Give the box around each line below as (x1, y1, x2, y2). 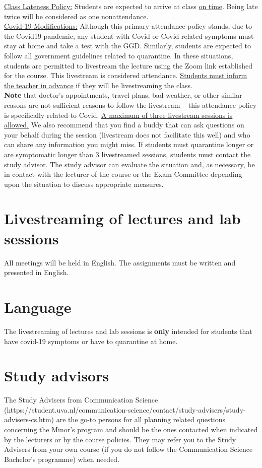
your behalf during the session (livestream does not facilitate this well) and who (4, 129, 250, 140)
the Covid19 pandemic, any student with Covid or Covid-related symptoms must (4, 30, 254, 41)
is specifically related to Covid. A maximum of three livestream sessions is (4, 109, 233, 120)
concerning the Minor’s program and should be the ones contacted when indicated (4, 424, 258, 434)
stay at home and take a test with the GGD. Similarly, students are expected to (4, 40, 251, 51)
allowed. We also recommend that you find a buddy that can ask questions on (4, 119, 244, 130)
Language (4, 296, 72, 317)
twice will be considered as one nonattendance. (4, 11, 149, 21)
